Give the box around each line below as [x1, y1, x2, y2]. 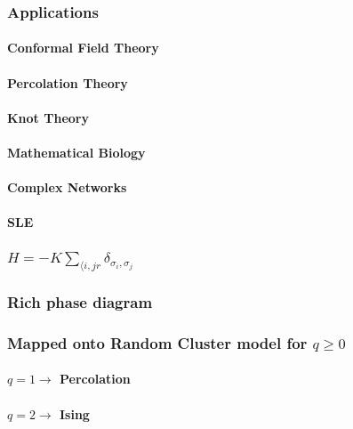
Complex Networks [7, 178, 127, 197]
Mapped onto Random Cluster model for [7, 331, 308, 353]
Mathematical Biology [7, 143, 146, 161]
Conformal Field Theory [7, 38, 159, 57]
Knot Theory [7, 108, 89, 126]
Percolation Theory [7, 73, 128, 92]
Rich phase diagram [7, 291, 153, 313]
